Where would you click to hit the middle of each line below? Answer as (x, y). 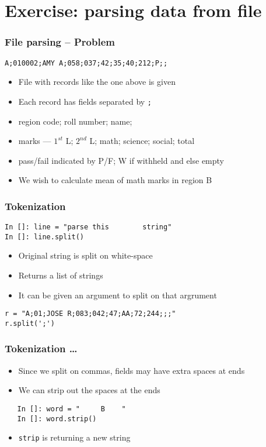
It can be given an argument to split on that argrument (118, 295)
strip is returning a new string (74, 437)
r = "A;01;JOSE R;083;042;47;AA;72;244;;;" (90, 314)
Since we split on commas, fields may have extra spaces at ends (132, 370)
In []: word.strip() (57, 419)
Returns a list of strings (61, 275)
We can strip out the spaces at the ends (89, 390)
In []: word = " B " (71, 409)
